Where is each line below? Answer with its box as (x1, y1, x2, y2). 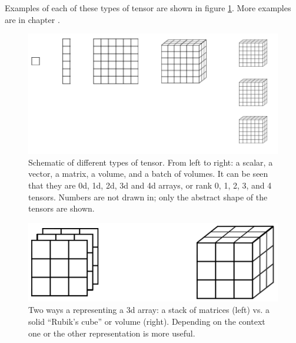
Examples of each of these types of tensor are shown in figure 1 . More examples (5, 2, 291, 14)
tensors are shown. (28, 202, 95, 215)
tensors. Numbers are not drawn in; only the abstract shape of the (28, 190, 268, 203)
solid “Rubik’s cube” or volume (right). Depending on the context (28, 315, 265, 327)
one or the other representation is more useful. (28, 326, 195, 339)
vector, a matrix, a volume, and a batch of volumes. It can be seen (28, 167, 268, 180)
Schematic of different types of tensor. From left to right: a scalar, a (28, 156, 273, 168)
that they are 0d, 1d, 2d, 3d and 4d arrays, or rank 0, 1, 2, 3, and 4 (28, 179, 272, 191)
